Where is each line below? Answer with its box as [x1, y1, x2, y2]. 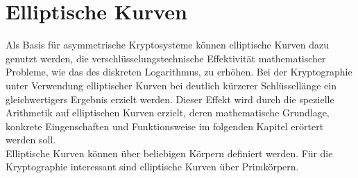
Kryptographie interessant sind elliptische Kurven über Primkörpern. [6, 159, 299, 174]
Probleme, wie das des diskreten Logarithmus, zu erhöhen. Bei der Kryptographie [6, 64, 352, 79]
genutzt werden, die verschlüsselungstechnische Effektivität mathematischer [6, 51, 326, 65]
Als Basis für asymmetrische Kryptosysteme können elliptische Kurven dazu [6, 37, 330, 52]
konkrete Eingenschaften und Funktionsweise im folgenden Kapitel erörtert [6, 118, 324, 133]
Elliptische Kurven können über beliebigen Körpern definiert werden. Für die [6, 145, 333, 160]
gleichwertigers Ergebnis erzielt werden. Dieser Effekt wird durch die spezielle [6, 91, 334, 106]
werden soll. [6, 132, 56, 147]
